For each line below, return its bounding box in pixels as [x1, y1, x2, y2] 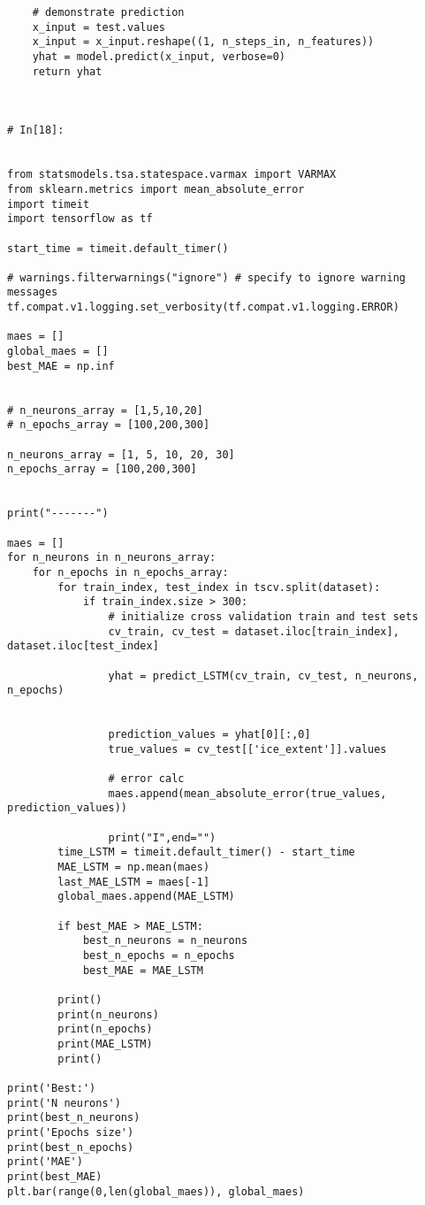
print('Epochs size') [7, 1125, 134, 1139]
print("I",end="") [108, 831, 216, 844]
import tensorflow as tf [7, 212, 153, 226]
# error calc [108, 772, 185, 786]
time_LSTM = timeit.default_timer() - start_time [57, 846, 355, 859]
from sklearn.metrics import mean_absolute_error [7, 182, 305, 196]
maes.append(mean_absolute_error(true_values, [108, 787, 387, 800]
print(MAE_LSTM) [57, 1037, 153, 1050]
